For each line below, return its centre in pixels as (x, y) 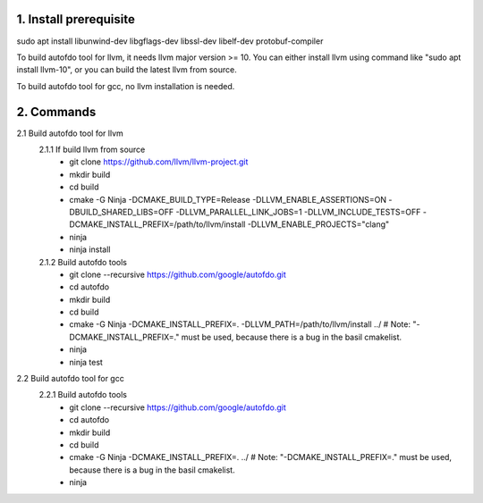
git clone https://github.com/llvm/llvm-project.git (159, 162)
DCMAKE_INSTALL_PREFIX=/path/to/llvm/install (157, 224)
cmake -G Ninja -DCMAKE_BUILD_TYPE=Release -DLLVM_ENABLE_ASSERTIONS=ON (228, 199)
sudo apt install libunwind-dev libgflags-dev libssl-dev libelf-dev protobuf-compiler (170, 41)
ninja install (90, 249)
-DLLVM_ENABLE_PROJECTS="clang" (318, 224)
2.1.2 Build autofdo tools (83, 262)
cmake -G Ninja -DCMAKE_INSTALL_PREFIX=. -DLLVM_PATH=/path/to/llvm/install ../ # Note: (240, 324)
